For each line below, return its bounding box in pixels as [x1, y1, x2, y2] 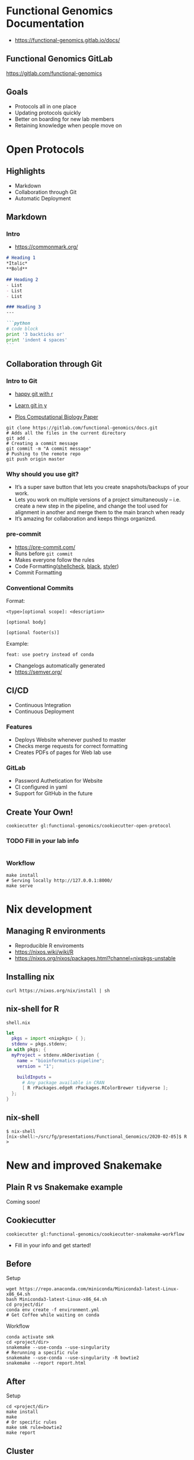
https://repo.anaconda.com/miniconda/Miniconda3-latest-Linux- [19, 1286, 179, 1292]
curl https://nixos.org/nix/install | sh [6, 988, 110, 994]
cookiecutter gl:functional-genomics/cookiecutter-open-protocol [6, 823, 171, 829]
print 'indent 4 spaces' [6, 337, 68, 343]
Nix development [6, 902, 92, 916]
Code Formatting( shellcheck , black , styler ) [14, 562, 119, 569]
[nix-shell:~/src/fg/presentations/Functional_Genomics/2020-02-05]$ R [6, 1134, 187, 1140]
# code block [6, 326, 39, 332]
